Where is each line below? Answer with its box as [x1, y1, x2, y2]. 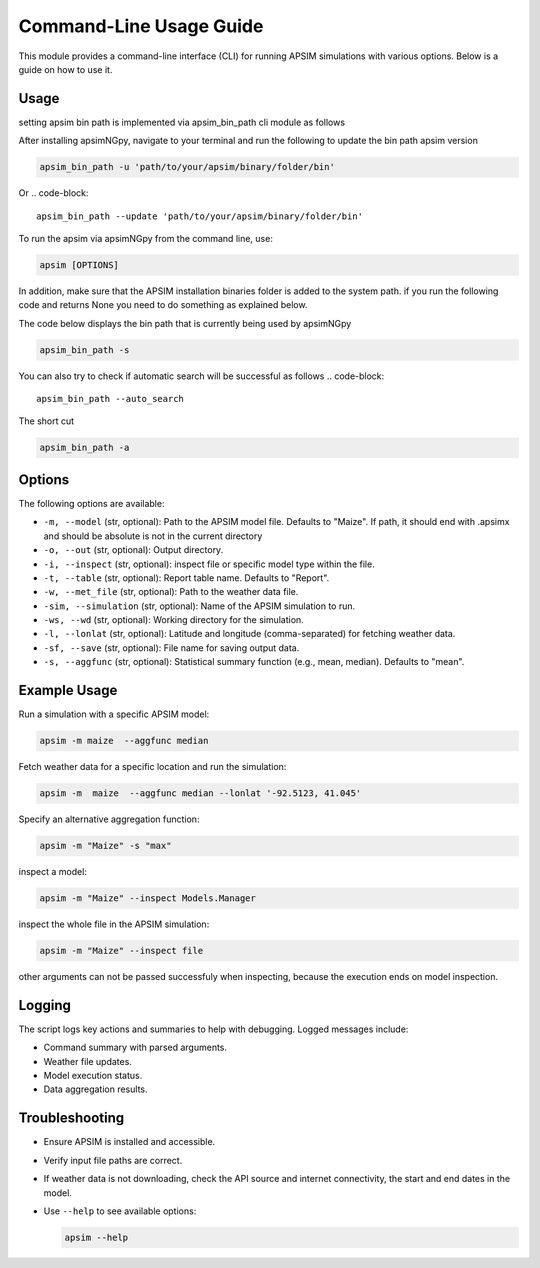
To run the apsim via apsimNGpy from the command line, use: [18, 232, 274, 244]
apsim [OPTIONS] [39, 259, 120, 270]
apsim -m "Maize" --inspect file [39, 945, 204, 957]
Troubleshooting [18, 1110, 125, 1127]
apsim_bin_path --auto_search [36, 393, 185, 405]
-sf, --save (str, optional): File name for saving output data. [43, 641, 300, 654]
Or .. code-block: [18, 187, 89, 199]
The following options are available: [18, 497, 165, 509]
